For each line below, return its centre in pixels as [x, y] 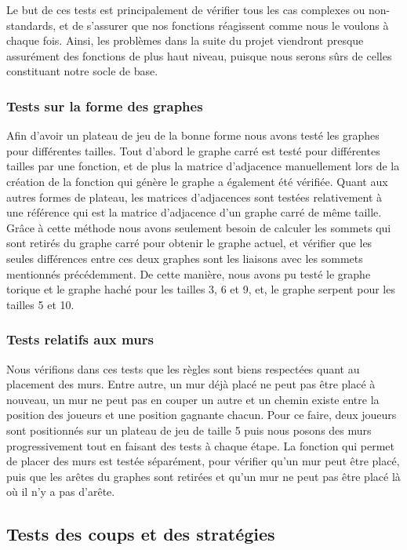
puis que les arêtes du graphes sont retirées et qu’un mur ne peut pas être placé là [203, 476]
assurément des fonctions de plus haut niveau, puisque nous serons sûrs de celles [199, 55]
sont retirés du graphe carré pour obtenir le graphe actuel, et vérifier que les [189, 243]
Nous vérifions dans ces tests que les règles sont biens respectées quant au [183, 368]
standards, [31, 25]
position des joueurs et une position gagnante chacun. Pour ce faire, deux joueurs [202, 415]
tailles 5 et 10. [40, 304]
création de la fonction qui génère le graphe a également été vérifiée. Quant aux [197, 181]
